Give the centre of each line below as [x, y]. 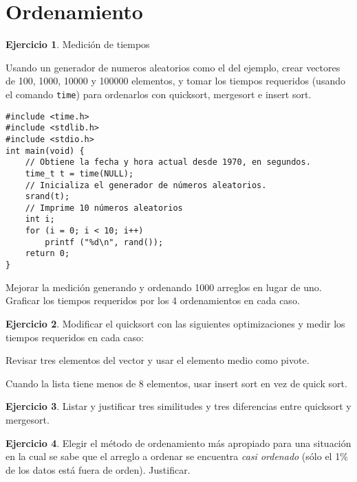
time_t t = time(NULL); [79, 173]
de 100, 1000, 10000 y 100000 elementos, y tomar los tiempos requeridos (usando [175, 81]
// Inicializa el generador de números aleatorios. [146, 185]
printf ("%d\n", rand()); [104, 242]
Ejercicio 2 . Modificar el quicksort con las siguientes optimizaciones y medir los [175, 323]
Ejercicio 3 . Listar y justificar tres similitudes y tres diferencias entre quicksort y [178, 406]
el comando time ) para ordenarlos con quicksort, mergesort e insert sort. [159, 94]
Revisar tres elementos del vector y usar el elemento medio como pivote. [158, 360]
